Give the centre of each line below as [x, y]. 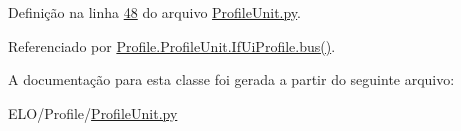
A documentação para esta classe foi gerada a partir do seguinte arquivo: [231, 79]
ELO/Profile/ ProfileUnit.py [93, 112]
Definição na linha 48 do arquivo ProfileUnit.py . [155, 12]
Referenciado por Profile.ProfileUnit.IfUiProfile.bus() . [172, 45]
